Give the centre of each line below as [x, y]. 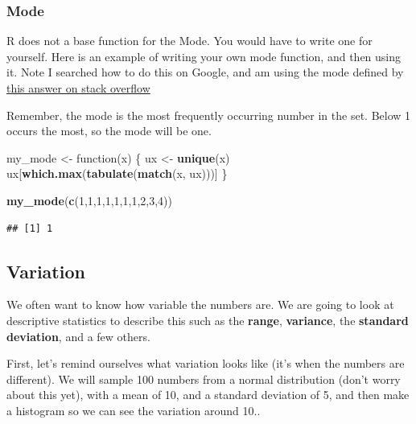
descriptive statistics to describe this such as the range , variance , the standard [208, 320]
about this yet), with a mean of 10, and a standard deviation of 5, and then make [208, 395]
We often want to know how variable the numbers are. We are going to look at [200, 305]
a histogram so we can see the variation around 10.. [134, 410]
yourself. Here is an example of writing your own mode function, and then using [204, 56]
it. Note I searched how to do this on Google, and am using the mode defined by [205, 72]
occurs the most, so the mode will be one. [109, 131]
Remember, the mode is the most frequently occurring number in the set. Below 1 [209, 115]
